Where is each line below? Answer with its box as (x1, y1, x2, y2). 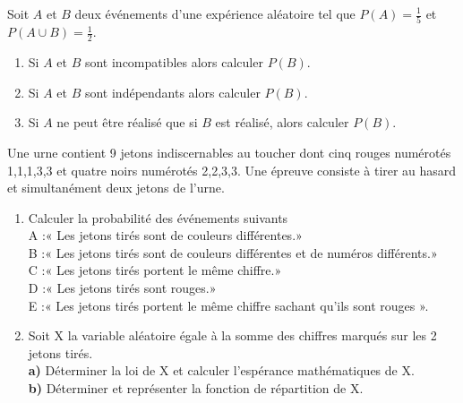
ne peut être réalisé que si (56, 113, 198, 132)
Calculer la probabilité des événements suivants (28, 208, 288, 227)
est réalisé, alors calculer (215, 113, 349, 132)
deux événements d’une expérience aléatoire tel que (74, 4, 356, 22)
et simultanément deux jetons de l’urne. (7, 178, 225, 197)
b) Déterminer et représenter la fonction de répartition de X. (28, 379, 364, 398)
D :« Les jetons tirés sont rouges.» (28, 279, 217, 297)
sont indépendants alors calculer (84, 82, 261, 101)
